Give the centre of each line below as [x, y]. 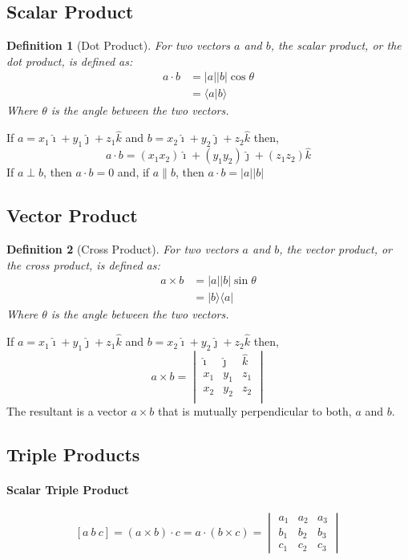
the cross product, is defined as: [83, 264]
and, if [133, 172]
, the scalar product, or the [336, 45]
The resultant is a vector [67, 411]
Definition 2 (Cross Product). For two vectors [123, 249]
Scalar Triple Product [68, 490]
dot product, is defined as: [70, 61]
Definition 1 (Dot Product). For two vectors [119, 45]
